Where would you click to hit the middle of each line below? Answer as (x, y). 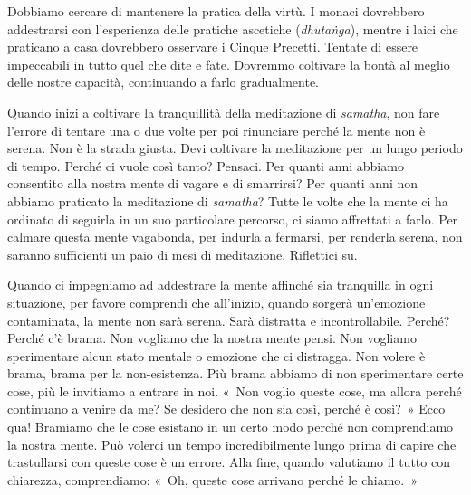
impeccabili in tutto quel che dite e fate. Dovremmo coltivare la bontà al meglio (229, 64)
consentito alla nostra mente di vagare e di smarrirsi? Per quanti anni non (213, 183)
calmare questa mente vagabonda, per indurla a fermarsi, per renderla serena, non (235, 237)
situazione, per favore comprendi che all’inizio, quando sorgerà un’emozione (216, 302)
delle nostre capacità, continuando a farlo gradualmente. (163, 82)
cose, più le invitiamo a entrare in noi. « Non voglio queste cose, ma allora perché (235, 390)
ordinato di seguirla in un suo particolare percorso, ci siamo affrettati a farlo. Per (233, 219)
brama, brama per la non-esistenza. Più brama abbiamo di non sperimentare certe (235, 373)
